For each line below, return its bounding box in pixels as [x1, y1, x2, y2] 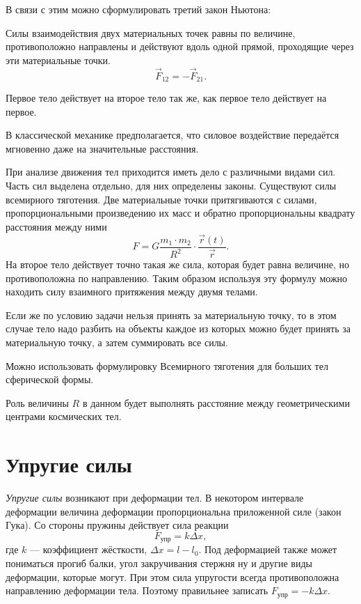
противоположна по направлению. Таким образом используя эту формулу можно [6, 270, 348, 285]
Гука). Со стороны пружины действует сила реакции [6, 518, 229, 532]
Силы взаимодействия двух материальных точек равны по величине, [6, 25, 296, 40]
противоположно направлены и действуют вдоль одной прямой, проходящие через [6, 39, 354, 54]
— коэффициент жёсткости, [30, 542, 147, 557]
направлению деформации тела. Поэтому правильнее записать [6, 583, 268, 598]
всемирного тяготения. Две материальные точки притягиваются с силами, [6, 192, 317, 206]
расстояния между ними [6, 219, 107, 233]
